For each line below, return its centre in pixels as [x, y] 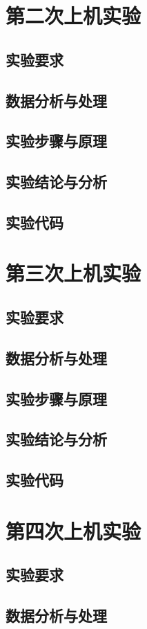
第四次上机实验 [73, 530]
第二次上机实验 [73, 16]
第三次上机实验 [73, 273]
